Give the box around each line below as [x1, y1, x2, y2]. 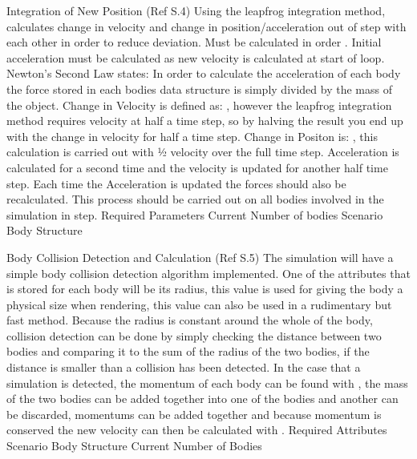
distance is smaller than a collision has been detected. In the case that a [6, 359, 361, 376]
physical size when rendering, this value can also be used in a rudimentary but [6, 296, 392, 312]
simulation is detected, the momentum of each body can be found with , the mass [6, 374, 408, 391]
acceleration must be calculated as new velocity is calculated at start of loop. [6, 49, 385, 66]
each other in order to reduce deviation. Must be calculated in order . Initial [6, 34, 382, 50]
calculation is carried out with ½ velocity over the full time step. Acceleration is [6, 143, 399, 160]
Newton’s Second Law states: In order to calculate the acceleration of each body [6, 65, 401, 82]
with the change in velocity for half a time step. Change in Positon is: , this [6, 127, 378, 144]
